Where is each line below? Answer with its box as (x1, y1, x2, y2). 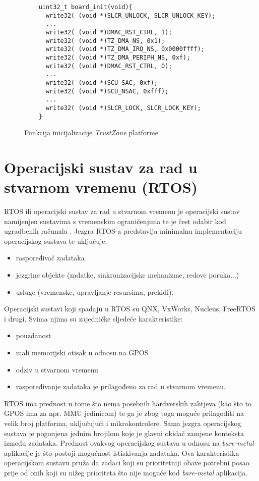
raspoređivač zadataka (16, 252, 85, 263)
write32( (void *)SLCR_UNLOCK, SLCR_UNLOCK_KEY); (45, 12, 216, 19)
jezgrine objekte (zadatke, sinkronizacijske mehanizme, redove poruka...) (16, 270, 239, 280)
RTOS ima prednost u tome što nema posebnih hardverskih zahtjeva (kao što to (4, 398, 252, 408)
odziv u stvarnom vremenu (16, 364, 98, 375)
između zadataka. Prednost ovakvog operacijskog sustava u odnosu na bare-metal (4, 438, 254, 448)
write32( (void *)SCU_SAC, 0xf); (45, 79, 158, 86)
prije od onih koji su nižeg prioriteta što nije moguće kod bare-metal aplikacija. (4, 467, 248, 477)
